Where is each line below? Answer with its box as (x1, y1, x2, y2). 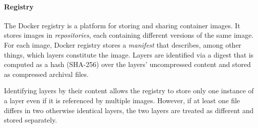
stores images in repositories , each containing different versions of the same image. (4, 30, 254, 40)
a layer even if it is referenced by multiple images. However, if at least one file (4, 95, 240, 105)
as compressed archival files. (4, 68, 89, 79)
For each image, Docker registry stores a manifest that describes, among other (4, 39, 242, 50)
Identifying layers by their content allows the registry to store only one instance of (4, 85, 254, 96)
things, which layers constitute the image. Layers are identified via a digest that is (4, 49, 254, 60)
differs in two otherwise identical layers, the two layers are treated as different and (4, 105, 254, 115)
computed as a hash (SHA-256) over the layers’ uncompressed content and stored (4, 59, 251, 69)
